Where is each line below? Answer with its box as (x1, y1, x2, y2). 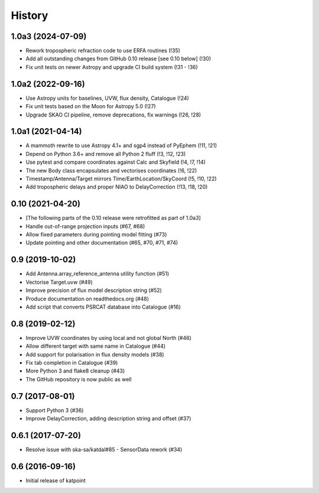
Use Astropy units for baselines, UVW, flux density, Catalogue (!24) (25, 95, 189, 102)
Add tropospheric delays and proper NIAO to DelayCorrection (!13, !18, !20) (25, 183, 208, 190)
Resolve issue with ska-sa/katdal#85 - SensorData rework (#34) (25, 446, 183, 453)
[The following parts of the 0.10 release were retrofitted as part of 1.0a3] (25, 215, 201, 222)
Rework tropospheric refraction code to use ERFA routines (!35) (25, 47, 180, 54)
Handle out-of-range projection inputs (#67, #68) (25, 222, 145, 230)
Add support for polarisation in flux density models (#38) (25, 351, 165, 358)
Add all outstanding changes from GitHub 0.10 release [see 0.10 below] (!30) (25, 55, 211, 62)
